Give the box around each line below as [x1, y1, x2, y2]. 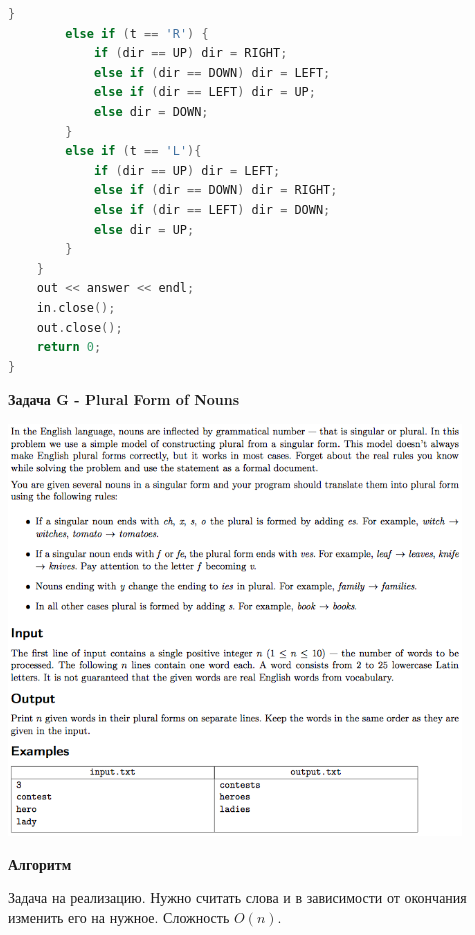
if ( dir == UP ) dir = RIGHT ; [93, 46, 288, 61]
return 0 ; [36, 340, 102, 355]
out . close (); [36, 320, 123, 335]
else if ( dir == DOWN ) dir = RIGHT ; [93, 183, 338, 198]
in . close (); [36, 300, 116, 315]
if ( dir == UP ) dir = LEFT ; [93, 163, 281, 178]
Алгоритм [8, 853, 72, 874]
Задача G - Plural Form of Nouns [8, 389, 240, 410]
